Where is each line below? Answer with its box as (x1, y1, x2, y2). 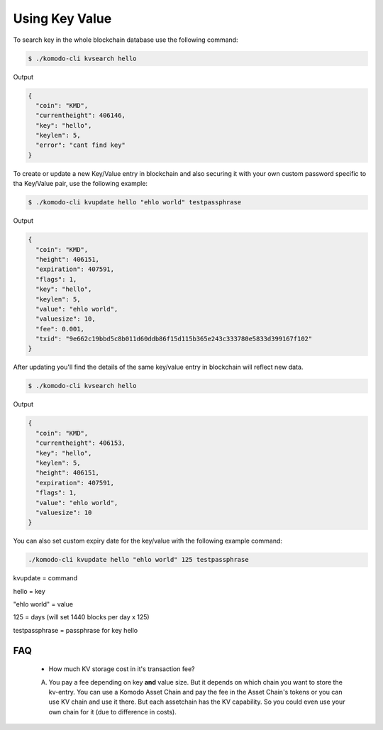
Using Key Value (13, 11, 112, 26)
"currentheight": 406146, (35, 111, 126, 120)
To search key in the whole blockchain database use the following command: (13, 35, 238, 44)
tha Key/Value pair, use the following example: (13, 179, 148, 188)
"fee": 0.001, (35, 325, 85, 333)
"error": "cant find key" (35, 141, 126, 149)
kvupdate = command (13, 574, 78, 582)
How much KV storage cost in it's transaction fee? (48, 665, 195, 673)
